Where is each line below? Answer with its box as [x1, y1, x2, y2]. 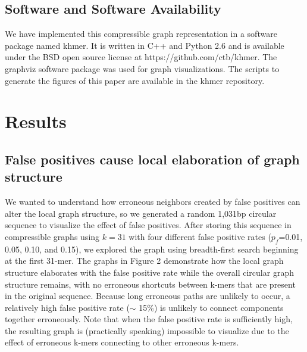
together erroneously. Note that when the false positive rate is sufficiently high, [5, 313, 293, 325]
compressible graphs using [5, 230, 100, 242]
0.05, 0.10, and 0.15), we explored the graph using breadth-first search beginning [5, 242, 299, 255]
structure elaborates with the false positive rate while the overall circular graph [5, 266, 294, 278]
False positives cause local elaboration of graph [5, 149, 300, 168]
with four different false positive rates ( [129, 230, 271, 242]
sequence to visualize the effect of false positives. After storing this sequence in [5, 219, 292, 231]
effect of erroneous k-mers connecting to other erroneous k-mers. [5, 336, 239, 348]
